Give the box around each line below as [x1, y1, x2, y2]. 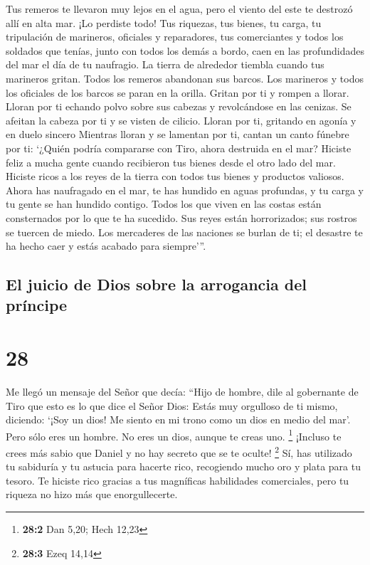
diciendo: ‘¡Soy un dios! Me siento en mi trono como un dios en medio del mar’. [6, 412, 351, 427]
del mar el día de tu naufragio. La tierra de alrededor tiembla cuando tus [6, 57, 324, 72]
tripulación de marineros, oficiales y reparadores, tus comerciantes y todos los [6, 29, 344, 44]
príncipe [6, 294, 68, 316]
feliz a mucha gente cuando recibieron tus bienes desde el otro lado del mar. [6, 154, 336, 169]
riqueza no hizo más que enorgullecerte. [6, 487, 178, 502]
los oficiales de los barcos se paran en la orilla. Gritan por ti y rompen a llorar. [6, 85, 349, 100]
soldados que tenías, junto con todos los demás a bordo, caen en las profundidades [6, 43, 364, 58]
